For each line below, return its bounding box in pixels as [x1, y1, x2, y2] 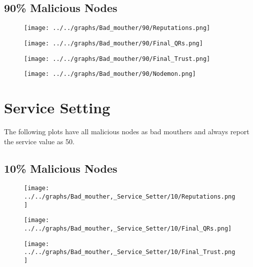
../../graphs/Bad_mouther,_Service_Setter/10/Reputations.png [24, 193, 235, 200]
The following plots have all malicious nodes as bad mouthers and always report [4, 126, 249, 136]
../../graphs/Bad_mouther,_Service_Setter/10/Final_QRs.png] [24, 225, 232, 232]
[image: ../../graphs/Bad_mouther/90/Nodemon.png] [24, 70, 196, 78]
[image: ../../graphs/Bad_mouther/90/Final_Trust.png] [24, 55, 210, 62]
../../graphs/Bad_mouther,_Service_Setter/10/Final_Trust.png [24, 249, 235, 256]
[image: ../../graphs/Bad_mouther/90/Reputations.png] [24, 24, 210, 32]
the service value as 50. [4, 136, 74, 146]
